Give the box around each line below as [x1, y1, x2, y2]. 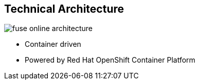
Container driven [25, 40, 81, 49]
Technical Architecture [4, 3, 124, 15]
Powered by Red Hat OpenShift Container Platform [25, 55, 195, 65]
